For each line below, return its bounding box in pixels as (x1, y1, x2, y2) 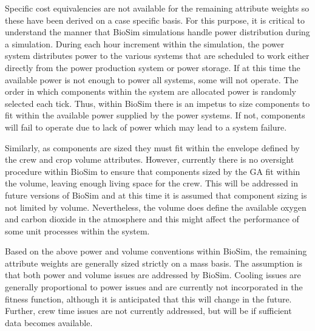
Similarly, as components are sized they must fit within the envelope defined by (5, 141, 300, 154)
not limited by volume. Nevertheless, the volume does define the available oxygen (5, 200, 307, 213)
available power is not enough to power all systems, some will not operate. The (5, 73, 299, 86)
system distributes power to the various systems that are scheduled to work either (5, 49, 310, 62)
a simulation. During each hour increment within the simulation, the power (5, 37, 285, 50)
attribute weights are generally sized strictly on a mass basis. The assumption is (5, 256, 303, 269)
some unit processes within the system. (5, 224, 150, 237)
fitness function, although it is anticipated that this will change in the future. (5, 292, 292, 305)
